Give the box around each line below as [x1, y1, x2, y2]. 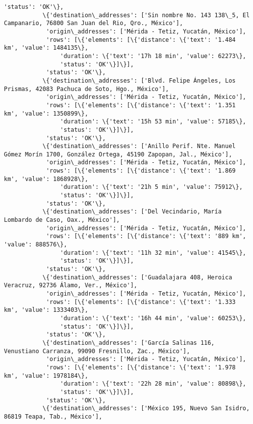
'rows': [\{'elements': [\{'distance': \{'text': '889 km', [46, 233, 246, 240]
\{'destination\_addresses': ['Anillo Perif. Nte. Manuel [42, 143, 236, 150]
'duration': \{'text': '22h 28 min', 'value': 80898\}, [60, 380, 246, 388]
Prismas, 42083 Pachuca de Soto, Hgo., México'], [4, 85, 169, 92]
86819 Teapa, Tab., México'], [4, 413, 102, 420]
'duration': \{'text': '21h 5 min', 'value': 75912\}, [60, 183, 243, 191]
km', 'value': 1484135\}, [4, 44, 88, 52]
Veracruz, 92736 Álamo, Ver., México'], [4, 282, 138, 289]
